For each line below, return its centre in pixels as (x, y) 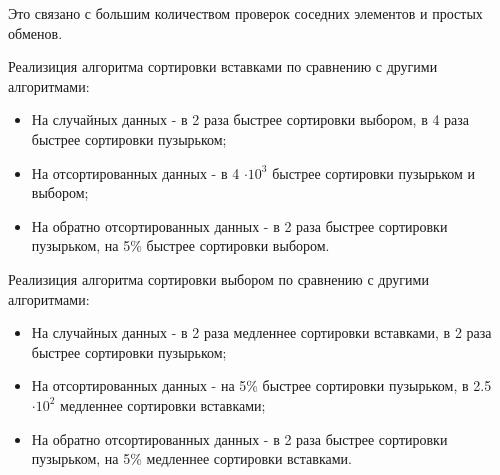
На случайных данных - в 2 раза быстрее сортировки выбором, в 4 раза (250, 119)
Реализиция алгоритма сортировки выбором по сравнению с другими (218, 278)
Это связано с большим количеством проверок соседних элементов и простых (245, 13)
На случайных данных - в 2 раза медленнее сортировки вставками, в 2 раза (261, 332)
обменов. (35, 32)
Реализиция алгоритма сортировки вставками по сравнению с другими (223, 66)
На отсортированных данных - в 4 (135, 172)
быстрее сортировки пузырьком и (374, 172)
